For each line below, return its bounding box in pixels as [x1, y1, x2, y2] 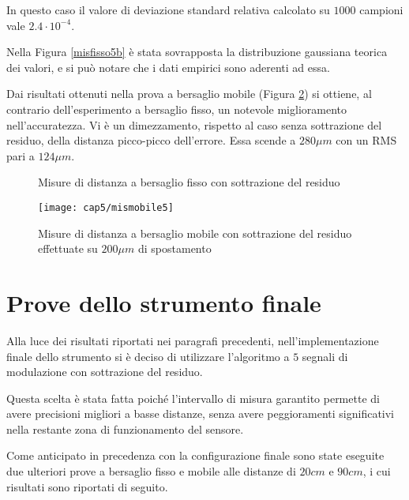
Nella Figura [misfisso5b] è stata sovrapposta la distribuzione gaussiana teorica [6, 43, 388, 60]
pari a [6, 147, 35, 164]
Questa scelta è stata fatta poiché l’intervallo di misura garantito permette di [6, 389, 380, 406]
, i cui [362, 463, 391, 479]
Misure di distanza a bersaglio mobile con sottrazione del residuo [38, 224, 352, 241]
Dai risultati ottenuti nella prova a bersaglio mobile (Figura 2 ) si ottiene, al [6, 85, 372, 102]
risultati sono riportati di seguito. [6, 478, 168, 494]
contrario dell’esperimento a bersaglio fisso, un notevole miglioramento [6, 100, 347, 117]
